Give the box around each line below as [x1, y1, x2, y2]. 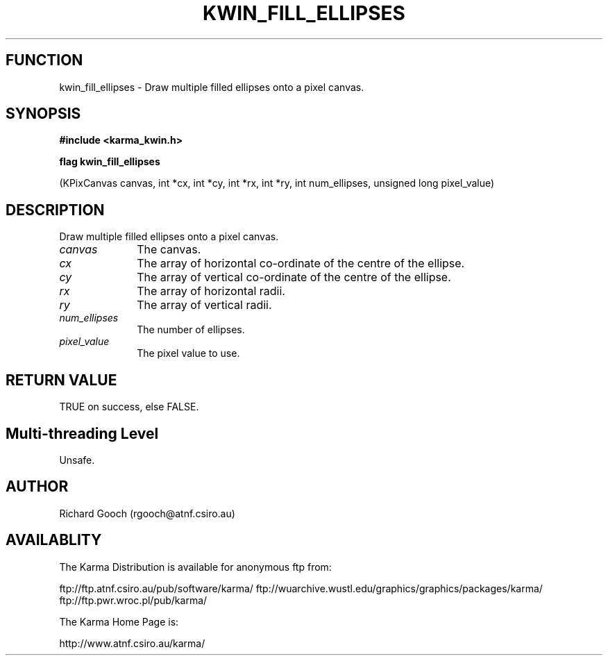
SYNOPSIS [6, 105, 81, 123]
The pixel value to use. [137, 347, 240, 360]
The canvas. [137, 242, 201, 257]
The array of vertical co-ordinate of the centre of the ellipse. [137, 270, 451, 285]
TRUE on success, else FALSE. [59, 401, 199, 413]
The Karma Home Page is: [59, 615, 179, 628]
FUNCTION [6, 51, 83, 69]
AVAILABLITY [6, 531, 102, 549]
